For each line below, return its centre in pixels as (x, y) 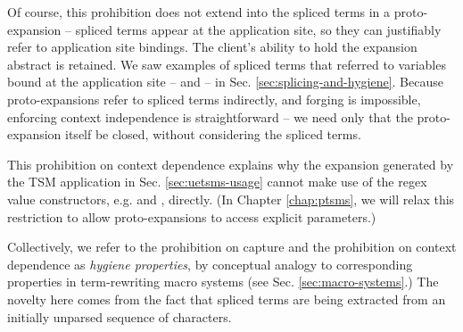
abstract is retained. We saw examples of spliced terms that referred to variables (227, 64)
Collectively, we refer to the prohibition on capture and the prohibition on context (232, 247)
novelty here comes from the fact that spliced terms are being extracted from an (227, 299)
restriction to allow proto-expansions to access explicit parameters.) (192, 216)
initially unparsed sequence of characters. (120, 316)
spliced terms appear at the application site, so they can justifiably (258, 29)
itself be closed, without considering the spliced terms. (213, 134)
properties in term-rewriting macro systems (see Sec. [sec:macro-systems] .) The (223, 282)
